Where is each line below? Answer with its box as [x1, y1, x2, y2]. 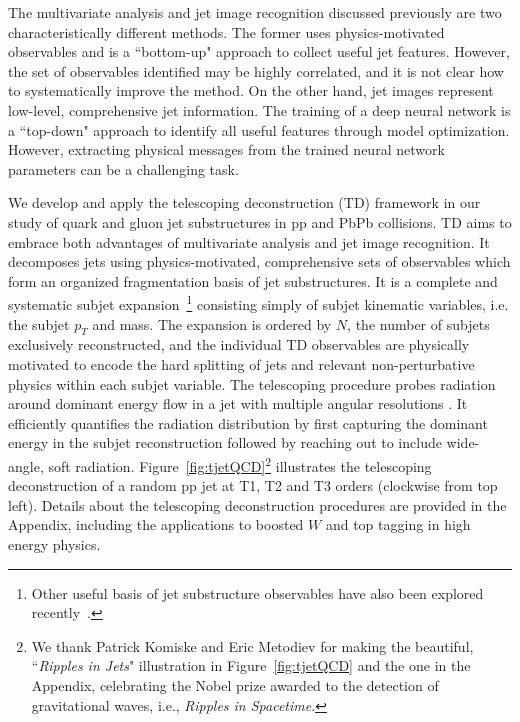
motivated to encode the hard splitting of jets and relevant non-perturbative [8, 353, 475, 374]
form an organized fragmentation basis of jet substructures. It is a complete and [8, 270, 498, 291]
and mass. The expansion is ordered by [92, 313, 332, 334]
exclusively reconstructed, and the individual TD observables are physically [8, 334, 470, 355]
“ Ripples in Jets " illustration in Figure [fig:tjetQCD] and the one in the [31, 655, 471, 676]
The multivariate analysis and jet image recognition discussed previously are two [8, 2, 502, 22]
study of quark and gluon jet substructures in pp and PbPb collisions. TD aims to [8, 211, 512, 232]
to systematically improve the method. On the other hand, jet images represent [8, 80, 494, 101]
